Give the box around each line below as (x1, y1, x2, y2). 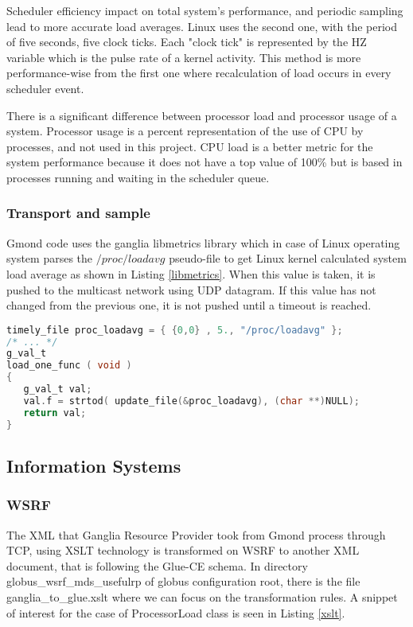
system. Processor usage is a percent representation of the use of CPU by (6, 123, 364, 139)
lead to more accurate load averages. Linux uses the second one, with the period (6, 18, 398, 34)
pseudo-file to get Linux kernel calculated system (169, 250, 407, 267)
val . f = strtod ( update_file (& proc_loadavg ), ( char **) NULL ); (23, 395, 360, 407)
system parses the (6, 250, 93, 267)
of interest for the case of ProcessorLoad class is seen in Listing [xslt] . (6, 604, 345, 621)
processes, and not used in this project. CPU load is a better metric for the (6, 138, 373, 154)
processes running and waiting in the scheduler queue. (6, 169, 270, 185)
